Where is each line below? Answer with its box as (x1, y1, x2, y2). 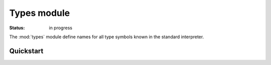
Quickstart (9, 47, 44, 55)
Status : (9, 25, 25, 31)
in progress (49, 25, 73, 31)
